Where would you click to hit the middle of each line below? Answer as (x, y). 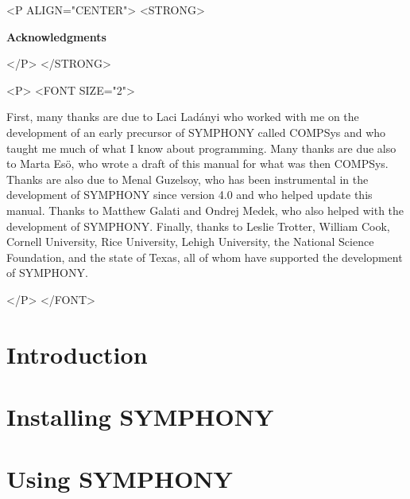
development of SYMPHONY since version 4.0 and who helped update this (190, 195)
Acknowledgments (56, 36)
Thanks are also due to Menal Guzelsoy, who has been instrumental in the (188, 179)
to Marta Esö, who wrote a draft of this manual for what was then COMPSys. (197, 164)
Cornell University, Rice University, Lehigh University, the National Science (190, 242)
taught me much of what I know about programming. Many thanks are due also (201, 148)
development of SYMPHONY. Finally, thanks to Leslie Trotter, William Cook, (198, 226)
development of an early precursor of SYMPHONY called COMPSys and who (196, 132)
